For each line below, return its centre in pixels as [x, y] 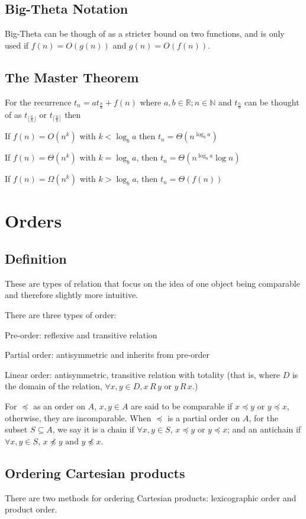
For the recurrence [38, 102]
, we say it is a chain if [93, 429]
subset [16, 429]
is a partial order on [204, 417]
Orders [33, 221]
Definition [36, 259]
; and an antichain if [264, 429]
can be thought [272, 102]
